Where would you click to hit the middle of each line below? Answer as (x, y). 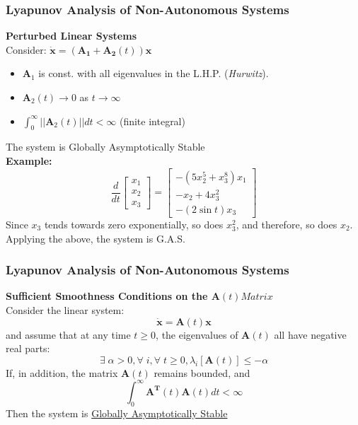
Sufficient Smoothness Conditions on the (107, 296)
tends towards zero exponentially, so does (134, 224)
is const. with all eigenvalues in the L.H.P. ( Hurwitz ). (154, 73)
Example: (29, 160)
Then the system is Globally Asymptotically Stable (117, 413)
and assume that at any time (68, 334)
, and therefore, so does (287, 224)
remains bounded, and (202, 372)
